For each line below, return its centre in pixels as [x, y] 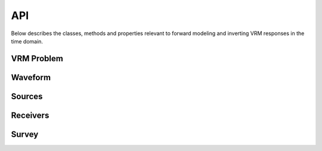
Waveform [31, 77]
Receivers [30, 115]
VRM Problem [37, 59]
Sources [27, 96]
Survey [25, 134]
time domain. [27, 41]
